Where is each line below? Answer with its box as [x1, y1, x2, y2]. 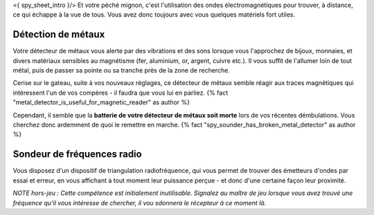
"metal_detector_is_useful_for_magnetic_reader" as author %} [12, 98, 190, 106]
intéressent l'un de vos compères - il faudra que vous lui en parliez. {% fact [12, 88, 229, 97]
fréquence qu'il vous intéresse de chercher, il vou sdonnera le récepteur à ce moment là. [12, 198, 267, 207]
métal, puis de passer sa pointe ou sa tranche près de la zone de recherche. [12, 66, 230, 75]
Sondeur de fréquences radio [12, 149, 142, 160]
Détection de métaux [12, 28, 105, 41]
